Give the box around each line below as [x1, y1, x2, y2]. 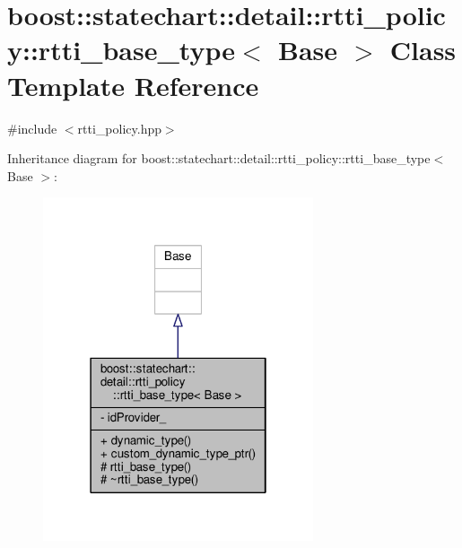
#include [7, 118, 57, 137]
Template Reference [7, 66, 259, 103]
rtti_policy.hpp [77, 118, 161, 137]
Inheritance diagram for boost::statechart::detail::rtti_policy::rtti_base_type [7, 149, 431, 168]
